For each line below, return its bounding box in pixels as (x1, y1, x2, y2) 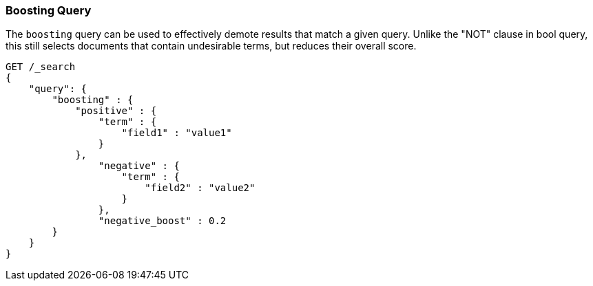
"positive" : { (75, 105, 157, 117)
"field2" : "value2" (145, 182, 256, 194)
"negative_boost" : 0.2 (98, 215, 227, 227)
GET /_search (6, 61, 76, 73)
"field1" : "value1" (121, 127, 232, 139)
